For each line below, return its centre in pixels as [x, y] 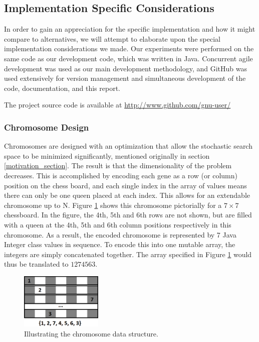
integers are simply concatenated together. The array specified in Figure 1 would [128, 254]
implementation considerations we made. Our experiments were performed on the [129, 48]
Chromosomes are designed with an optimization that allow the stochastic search [128, 146]
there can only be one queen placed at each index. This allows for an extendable [127, 195]
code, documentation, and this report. [62, 88]
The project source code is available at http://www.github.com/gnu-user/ [117, 105]
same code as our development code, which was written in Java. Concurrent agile [128, 58]
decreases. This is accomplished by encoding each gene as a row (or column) [121, 175]
